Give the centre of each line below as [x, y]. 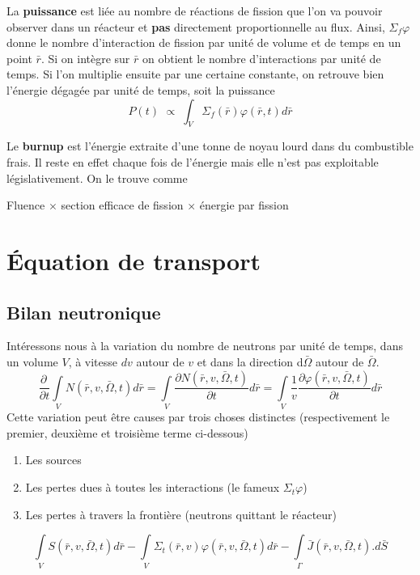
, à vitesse [93, 361]
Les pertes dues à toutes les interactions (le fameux [153, 487]
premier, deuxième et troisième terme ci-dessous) [127, 432]
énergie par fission [244, 205]
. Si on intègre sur [85, 58]
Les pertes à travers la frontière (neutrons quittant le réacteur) [181, 514]
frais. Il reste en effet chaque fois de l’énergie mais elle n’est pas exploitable [193, 161]
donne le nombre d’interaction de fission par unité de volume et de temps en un [204, 42]
